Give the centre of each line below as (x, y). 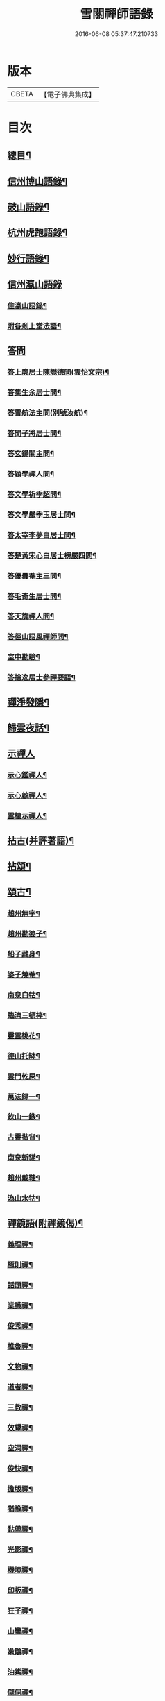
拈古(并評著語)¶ (41, 840)
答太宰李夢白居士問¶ (42, 535)
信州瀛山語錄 (35, 284)
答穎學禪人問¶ (31, 474)
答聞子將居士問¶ (34, 433)
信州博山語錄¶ (37, 181)
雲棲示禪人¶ (27, 816)
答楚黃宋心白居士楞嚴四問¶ (52, 555)
